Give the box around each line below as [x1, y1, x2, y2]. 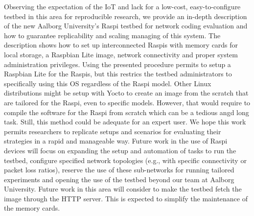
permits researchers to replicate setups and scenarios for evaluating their [4, 126, 221, 136]
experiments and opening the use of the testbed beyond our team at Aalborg [4, 174, 234, 184]
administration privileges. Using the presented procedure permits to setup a [4, 59, 231, 69]
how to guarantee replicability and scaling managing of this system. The [4, 30, 221, 40]
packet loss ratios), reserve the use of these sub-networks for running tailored [4, 165, 234, 175]
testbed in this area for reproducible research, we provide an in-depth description [4, 11, 247, 21]
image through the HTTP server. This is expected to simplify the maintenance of [4, 193, 248, 203]
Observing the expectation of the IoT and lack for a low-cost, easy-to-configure [4, 1, 241, 11]
